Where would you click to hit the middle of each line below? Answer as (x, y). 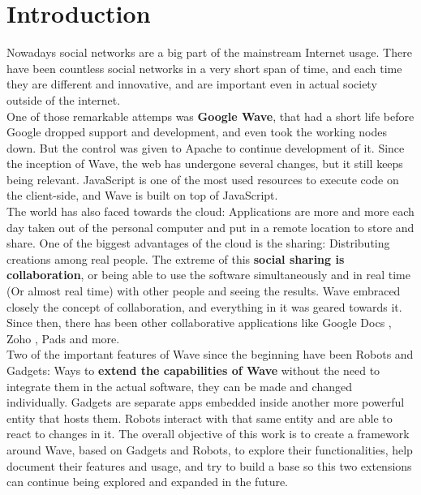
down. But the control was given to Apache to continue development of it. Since (206, 147)
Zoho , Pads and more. (63, 338)
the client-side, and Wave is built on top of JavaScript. (142, 195)
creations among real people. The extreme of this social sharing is (176, 258)
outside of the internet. (64, 99)
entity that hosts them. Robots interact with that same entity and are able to (200, 418)
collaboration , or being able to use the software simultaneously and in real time (208, 275)
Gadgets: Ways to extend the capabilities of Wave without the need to (193, 370)
